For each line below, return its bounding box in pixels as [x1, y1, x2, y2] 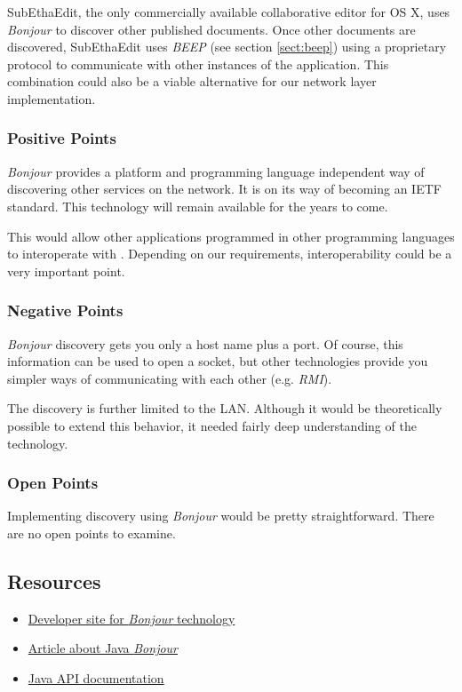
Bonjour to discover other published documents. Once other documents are [7, 20, 416, 38]
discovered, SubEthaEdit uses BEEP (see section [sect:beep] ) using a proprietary [7, 37, 447, 56]
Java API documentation [28, 668, 164, 687]
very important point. [7, 261, 125, 280]
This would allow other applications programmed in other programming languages [7, 227, 455, 245]
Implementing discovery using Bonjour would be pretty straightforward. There [7, 506, 434, 525]
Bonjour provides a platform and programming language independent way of [7, 162, 425, 180]
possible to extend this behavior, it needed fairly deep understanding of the [7, 416, 417, 434]
